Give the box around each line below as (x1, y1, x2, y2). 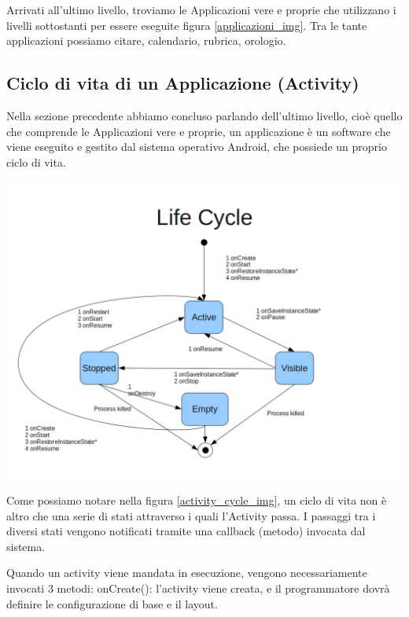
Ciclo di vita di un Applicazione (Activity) (6, 71, 359, 95)
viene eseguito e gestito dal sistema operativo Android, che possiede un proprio (6, 138, 387, 155)
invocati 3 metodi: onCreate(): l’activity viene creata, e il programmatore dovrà (6, 579, 390, 596)
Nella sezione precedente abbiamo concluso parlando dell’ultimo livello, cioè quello (6, 107, 403, 123)
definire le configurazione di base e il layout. (6, 595, 218, 611)
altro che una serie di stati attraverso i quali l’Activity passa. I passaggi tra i (6, 507, 376, 523)
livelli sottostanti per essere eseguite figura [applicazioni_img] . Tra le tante (6, 17, 367, 33)
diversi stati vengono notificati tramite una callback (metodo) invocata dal (6, 523, 366, 539)
